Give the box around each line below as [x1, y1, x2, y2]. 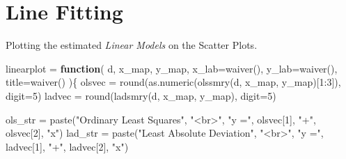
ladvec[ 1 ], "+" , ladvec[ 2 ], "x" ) [6, 139, 129, 153]
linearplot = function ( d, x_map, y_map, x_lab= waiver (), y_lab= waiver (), [6, 61, 338, 75]
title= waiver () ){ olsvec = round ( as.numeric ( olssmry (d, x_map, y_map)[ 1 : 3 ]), [6, 75, 341, 89]
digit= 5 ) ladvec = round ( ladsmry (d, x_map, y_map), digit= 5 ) [6, 88, 276, 103]
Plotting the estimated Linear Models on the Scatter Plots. [6, 38, 258, 52]
